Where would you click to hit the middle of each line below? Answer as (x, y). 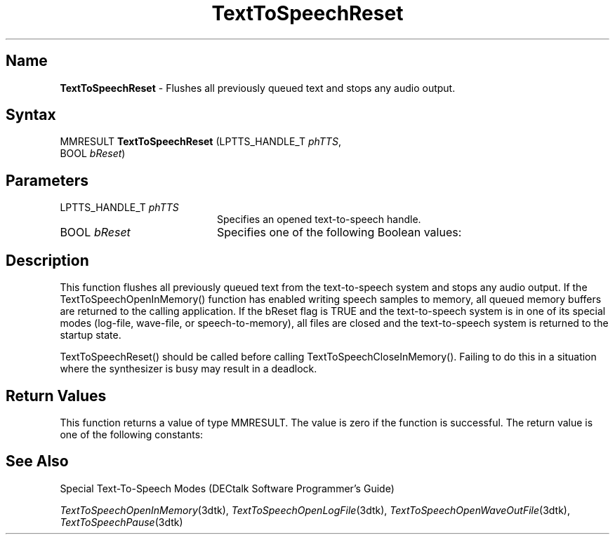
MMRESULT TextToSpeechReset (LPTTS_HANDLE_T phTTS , (200, 142)
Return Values (56, 396)
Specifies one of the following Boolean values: (339, 232)
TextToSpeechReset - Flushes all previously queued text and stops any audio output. (258, 88)
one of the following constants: (132, 434)
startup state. (91, 335)
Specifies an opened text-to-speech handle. (319, 220)
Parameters (47, 180)
